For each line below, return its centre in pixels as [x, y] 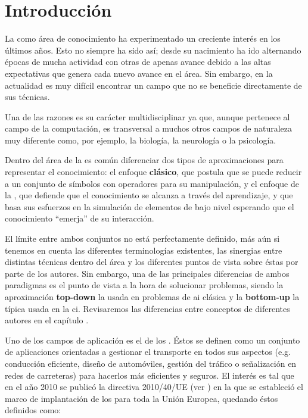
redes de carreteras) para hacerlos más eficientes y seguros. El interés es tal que [150, 375]
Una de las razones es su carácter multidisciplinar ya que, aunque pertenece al [147, 116]
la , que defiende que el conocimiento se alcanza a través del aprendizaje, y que [149, 195]
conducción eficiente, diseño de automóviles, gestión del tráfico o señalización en [151, 363]
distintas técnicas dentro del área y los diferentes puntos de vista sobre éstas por [152, 262]
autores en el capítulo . [47, 320]
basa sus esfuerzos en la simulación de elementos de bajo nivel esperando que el [150, 206]
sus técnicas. [27, 97]
